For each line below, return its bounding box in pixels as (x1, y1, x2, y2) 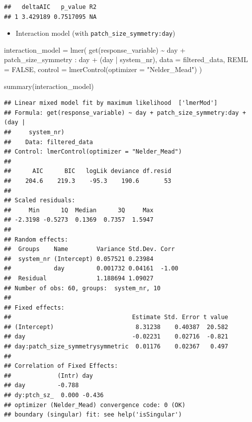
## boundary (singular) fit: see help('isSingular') (4, 411, 182, 419)
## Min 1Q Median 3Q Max (4, 206, 154, 214)
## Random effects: (4, 236, 68, 243)
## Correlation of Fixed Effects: (4, 362, 118, 370)
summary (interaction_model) (4, 81, 94, 91)
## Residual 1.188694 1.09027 (4, 274, 154, 282)
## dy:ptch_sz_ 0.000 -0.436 (4, 392, 104, 399)
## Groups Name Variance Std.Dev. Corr (4, 246, 175, 253)
